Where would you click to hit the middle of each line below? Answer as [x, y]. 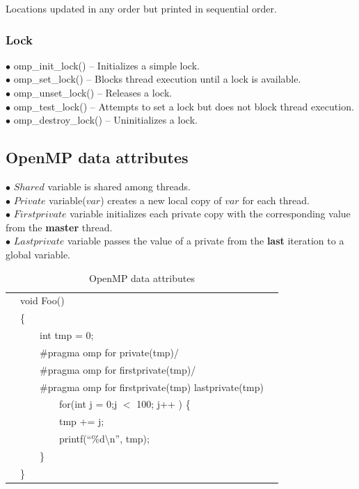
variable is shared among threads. [119, 186]
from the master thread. [59, 227]
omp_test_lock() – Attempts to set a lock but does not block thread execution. [184, 106]
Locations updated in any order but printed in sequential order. [141, 8]
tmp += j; [81, 421]
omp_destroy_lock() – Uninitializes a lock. [105, 120]
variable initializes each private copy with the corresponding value [210, 214]
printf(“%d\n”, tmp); [104, 439]
